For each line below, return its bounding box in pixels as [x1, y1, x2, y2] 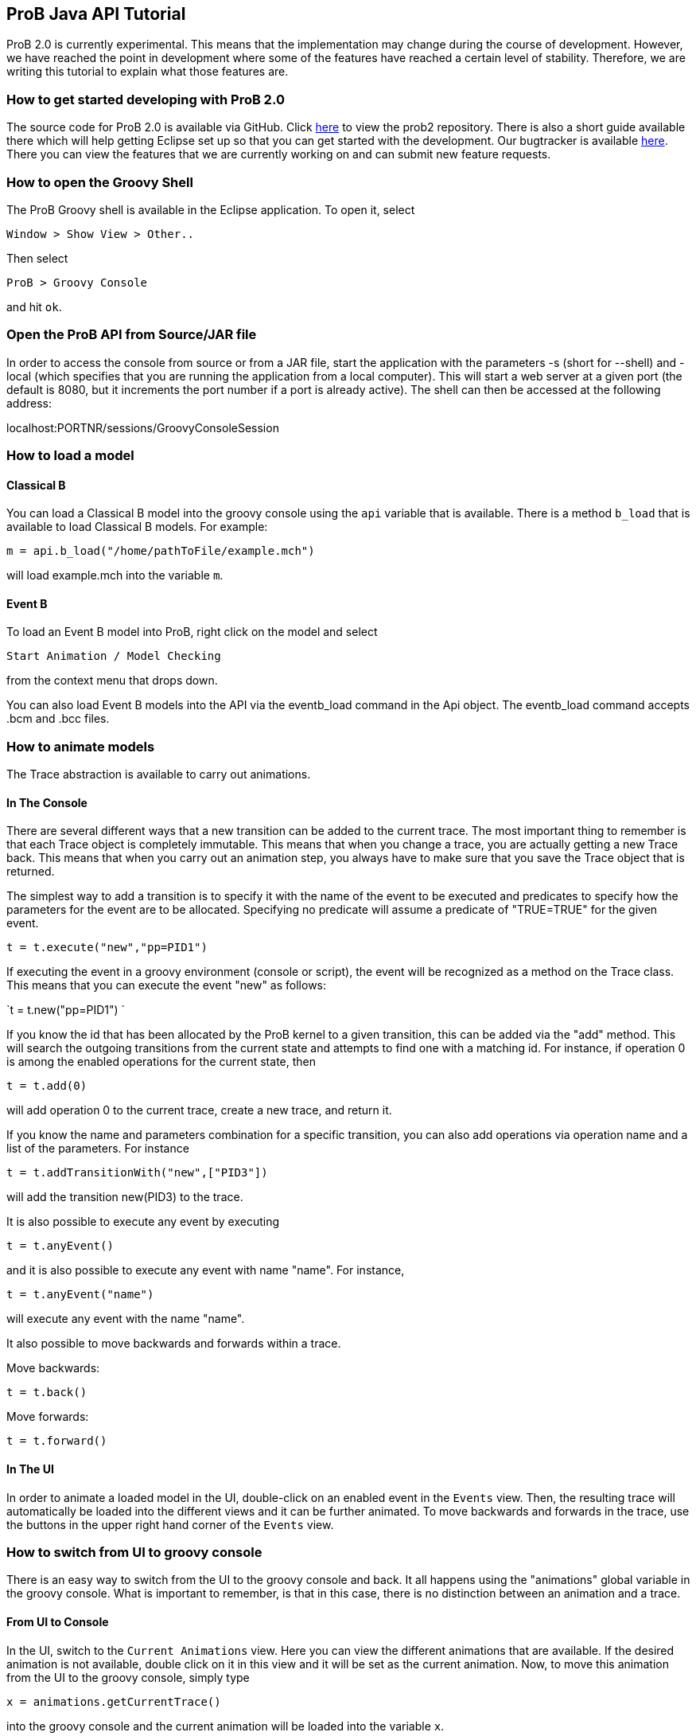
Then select [6, 251, 68, 265]
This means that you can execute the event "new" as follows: [6, 978, 327, 993]
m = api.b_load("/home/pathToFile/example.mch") [6, 544, 315, 558]
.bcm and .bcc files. [6, 712, 110, 726]
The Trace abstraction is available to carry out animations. [6, 767, 311, 782]
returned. [6, 864, 55, 879]
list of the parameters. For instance [6, 1141, 189, 1156]
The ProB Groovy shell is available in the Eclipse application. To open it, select [6, 202, 415, 217]
